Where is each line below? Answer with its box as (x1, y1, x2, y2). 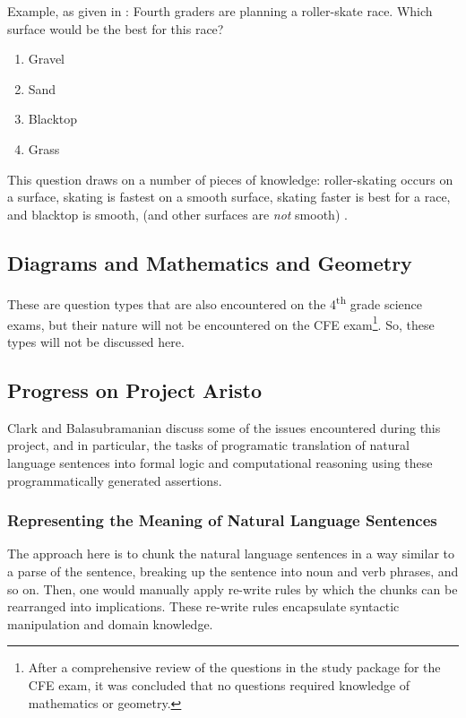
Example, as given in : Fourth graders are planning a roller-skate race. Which (7, 2, 433, 20)
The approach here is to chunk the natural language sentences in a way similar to (7, 544, 454, 563)
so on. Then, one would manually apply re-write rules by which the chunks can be (7, 579, 458, 598)
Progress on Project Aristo (7, 376, 262, 404)
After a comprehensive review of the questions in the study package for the (28, 658, 441, 677)
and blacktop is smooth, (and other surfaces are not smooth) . (7, 204, 348, 223)
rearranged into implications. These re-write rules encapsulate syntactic (7, 597, 400, 616)
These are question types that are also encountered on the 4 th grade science (7, 291, 422, 313)
